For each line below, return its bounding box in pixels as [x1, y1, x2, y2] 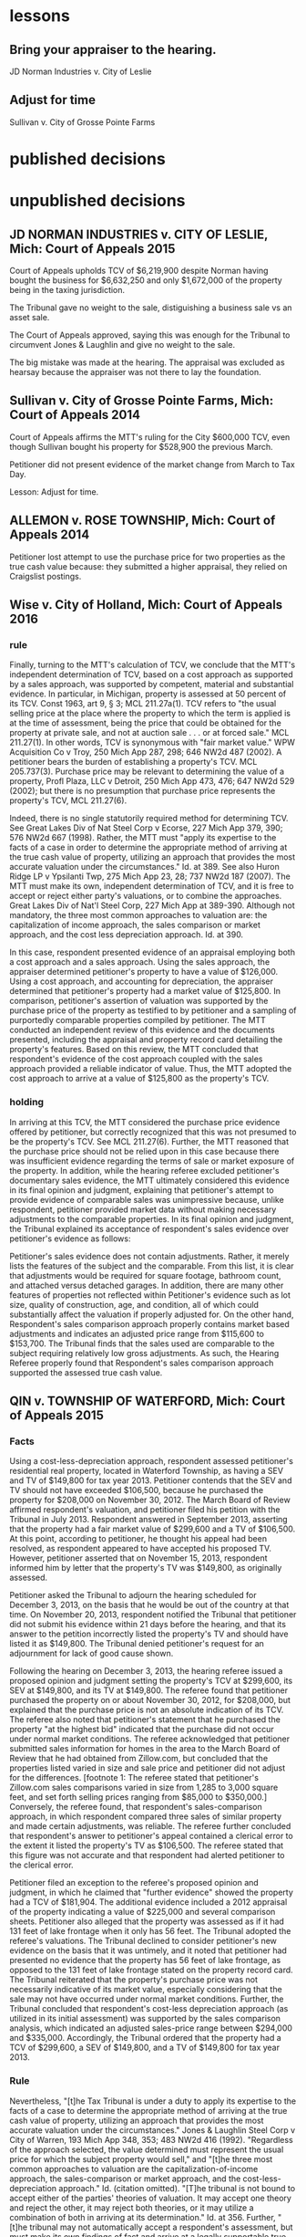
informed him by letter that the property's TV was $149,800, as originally [9, 1563, 282, 1573]
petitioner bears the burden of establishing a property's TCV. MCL [9, 757, 258, 768]
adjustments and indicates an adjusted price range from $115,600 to [9, 1328, 264, 1339]
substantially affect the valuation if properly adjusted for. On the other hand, [9, 1309, 294, 1320]
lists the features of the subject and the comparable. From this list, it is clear [9, 1260, 294, 1271]
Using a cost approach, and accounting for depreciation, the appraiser [9, 976, 274, 987]
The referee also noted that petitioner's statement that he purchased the [9, 1714, 280, 1725]
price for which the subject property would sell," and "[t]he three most [9, 2153, 273, 2164]
